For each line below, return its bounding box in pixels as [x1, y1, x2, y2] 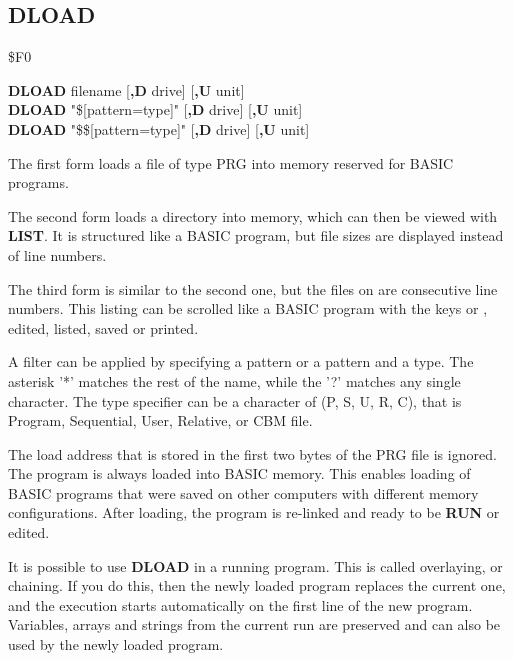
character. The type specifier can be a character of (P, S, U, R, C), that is [8, 390, 462, 411]
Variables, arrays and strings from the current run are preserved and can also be [8, 614, 501, 635]
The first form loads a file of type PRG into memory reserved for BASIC [8, 152, 454, 173]
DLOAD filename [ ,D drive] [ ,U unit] [8, 79, 245, 100]
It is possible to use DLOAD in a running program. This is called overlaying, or [8, 555, 503, 576]
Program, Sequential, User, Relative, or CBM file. [8, 410, 313, 431]
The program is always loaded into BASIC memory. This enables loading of [8, 463, 471, 484]
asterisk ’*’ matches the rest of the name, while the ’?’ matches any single [8, 370, 461, 391]
